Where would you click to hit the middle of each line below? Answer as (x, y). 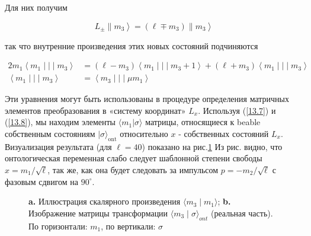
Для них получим (36, 7)
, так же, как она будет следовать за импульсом (133, 170)
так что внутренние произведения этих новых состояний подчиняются (132, 45)
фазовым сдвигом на (42, 181)
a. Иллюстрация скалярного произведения (105, 201)
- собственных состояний (224, 134)
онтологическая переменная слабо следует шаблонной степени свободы (134, 158)
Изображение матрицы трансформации (98, 213)
